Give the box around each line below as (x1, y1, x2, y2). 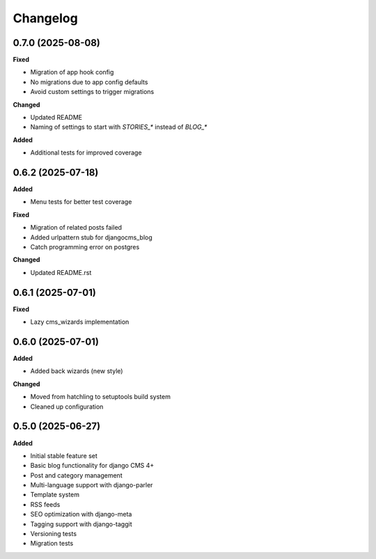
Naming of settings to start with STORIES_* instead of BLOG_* (30, 123, 207, 132)
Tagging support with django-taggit (30, 519, 132, 528)
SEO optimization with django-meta (30, 510, 132, 519)
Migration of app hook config (30, 68, 114, 77)
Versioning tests (30, 530, 77, 538)
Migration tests (30, 540, 74, 548)
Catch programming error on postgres (30, 243, 140, 251)
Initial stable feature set (30, 451, 97, 459)
